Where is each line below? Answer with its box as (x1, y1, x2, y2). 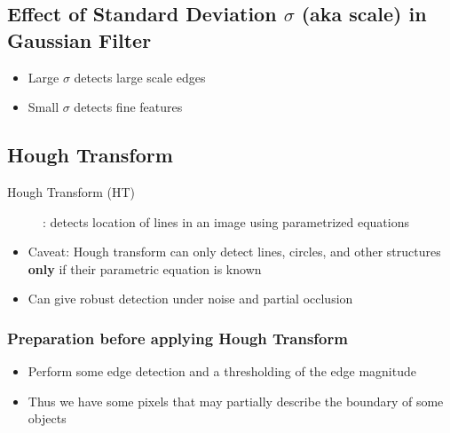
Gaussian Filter (7, 26, 152, 53)
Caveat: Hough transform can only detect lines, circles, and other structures (28, 242, 441, 261)
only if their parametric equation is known (28, 259, 262, 278)
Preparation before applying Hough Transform (7, 327, 348, 349)
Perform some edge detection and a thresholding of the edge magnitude (28, 362, 416, 381)
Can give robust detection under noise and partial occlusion (28, 289, 353, 308)
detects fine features (74, 98, 183, 116)
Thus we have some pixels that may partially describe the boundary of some (28, 391, 444, 410)
